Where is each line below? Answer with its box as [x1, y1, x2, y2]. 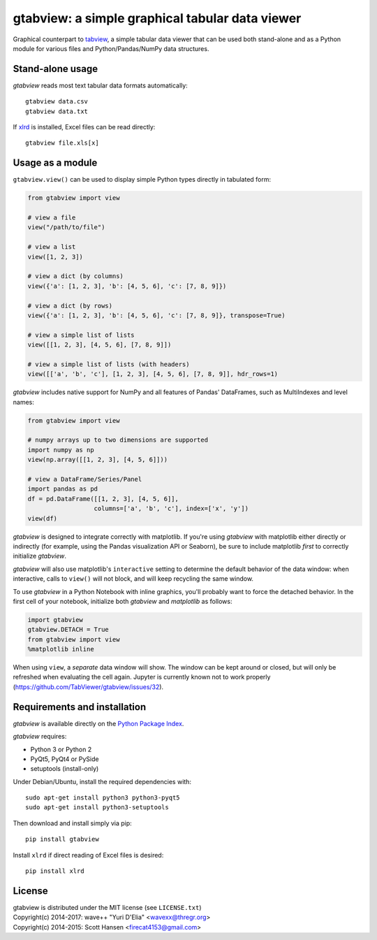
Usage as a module [13, 157, 98, 169]
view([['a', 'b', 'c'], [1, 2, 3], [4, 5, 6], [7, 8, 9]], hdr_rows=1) [27, 370, 279, 378]
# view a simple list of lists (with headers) [27, 360, 190, 368]
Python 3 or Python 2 [30, 745, 92, 753]
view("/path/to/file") [27, 224, 105, 231]
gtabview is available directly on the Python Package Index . [13, 719, 184, 728]
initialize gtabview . [13, 552, 66, 561]
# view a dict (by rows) [27, 301, 113, 310]
